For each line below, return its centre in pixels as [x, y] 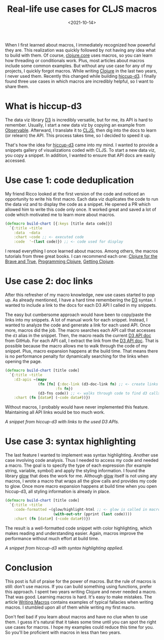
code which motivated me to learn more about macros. [60, 214]
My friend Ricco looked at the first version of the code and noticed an [75, 194]
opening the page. [23, 362]
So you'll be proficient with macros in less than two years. [63, 632]
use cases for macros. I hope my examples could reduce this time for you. [80, 627]
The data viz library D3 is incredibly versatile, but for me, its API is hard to [79, 120]
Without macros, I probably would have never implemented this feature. [77, 407]
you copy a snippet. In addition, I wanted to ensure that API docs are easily [80, 155]
